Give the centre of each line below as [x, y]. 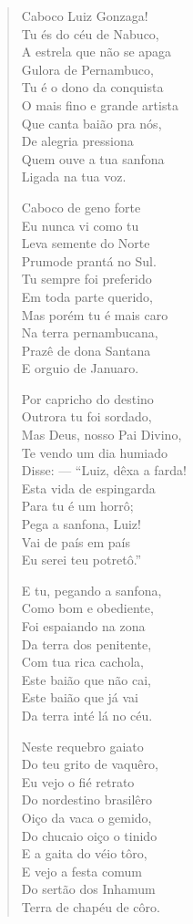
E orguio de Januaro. [80, 368]
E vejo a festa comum [81, 871]
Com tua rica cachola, [82, 662]
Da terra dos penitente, [86, 644]
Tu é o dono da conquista [92, 87]
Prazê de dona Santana [86, 350]
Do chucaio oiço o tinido [89, 835]
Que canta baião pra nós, [91, 123]
